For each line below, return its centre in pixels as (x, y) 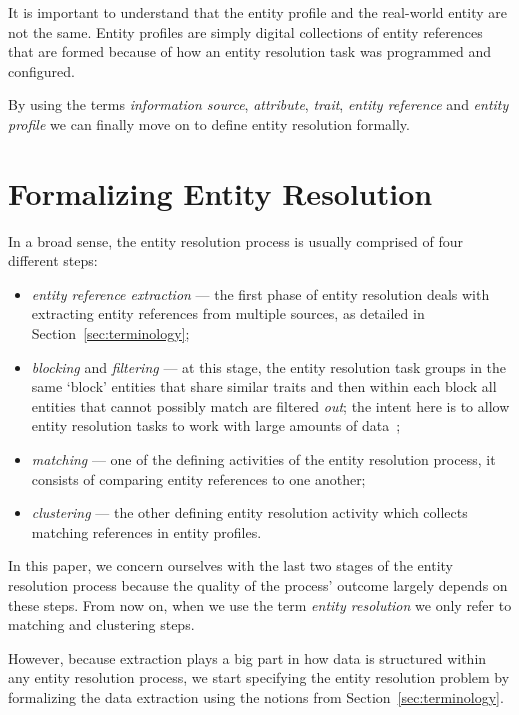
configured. (41, 70)
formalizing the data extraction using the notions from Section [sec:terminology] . (256, 696)
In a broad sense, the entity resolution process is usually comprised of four (236, 240)
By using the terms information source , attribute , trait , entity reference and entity (258, 104)
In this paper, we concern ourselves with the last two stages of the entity (231, 565)
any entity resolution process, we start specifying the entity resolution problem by (259, 677)
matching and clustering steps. (101, 624)
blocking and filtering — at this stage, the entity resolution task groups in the (269, 366)
